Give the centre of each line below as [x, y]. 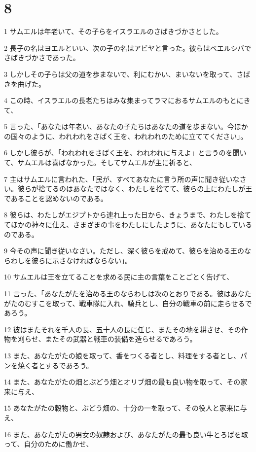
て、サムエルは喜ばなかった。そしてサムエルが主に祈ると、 [100, 162]
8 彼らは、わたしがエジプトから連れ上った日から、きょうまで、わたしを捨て [128, 215]
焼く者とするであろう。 [55, 365]
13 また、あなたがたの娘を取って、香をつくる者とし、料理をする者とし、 [122, 355]
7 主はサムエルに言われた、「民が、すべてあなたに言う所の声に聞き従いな [122, 179]
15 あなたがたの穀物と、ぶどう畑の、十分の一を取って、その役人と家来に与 [126, 408]
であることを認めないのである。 [56, 198]
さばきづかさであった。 [42, 57]
